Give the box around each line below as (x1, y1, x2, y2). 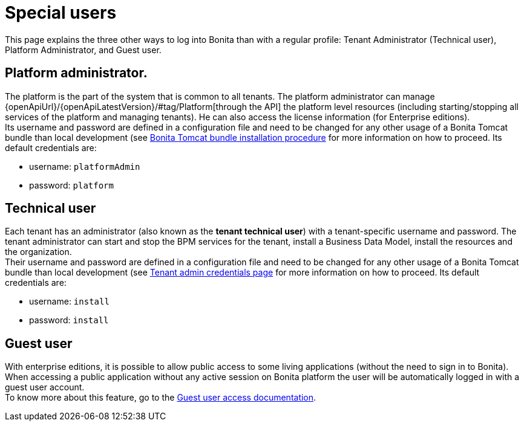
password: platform (29, 179, 114, 190)
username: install (29, 296, 110, 307)
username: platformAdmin (29, 161, 140, 172)
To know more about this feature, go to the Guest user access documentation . (5, 392, 316, 403)
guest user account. (5, 382, 85, 393)
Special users (5, 2, 117, 23)
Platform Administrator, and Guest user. (5, 44, 162, 55)
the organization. (5, 247, 72, 257)
